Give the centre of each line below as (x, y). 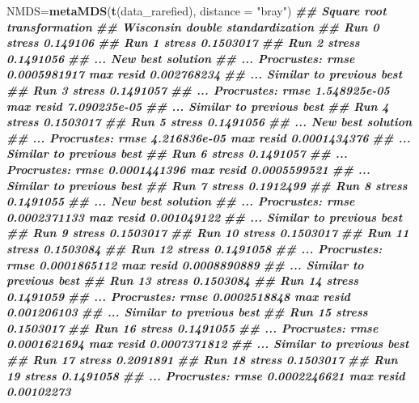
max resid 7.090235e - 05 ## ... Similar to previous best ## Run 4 (198, 106)
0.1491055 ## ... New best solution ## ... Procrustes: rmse (181, 201)
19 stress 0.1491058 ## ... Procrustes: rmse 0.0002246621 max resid (206, 375)
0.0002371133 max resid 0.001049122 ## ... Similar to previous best (205, 216)
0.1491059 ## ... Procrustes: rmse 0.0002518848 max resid (178, 296)
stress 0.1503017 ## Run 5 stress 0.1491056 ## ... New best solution (209, 122)
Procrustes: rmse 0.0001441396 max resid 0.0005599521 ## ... (188, 169)
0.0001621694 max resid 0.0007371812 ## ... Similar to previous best (208, 344)
